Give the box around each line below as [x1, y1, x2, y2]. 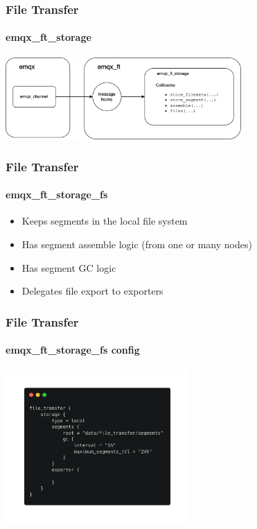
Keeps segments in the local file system [21, 214, 188, 228]
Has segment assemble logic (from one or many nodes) [21, 237, 252, 252]
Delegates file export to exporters [21, 284, 163, 298]
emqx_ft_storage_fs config [6, 342, 140, 357]
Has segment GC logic [21, 260, 116, 275]
